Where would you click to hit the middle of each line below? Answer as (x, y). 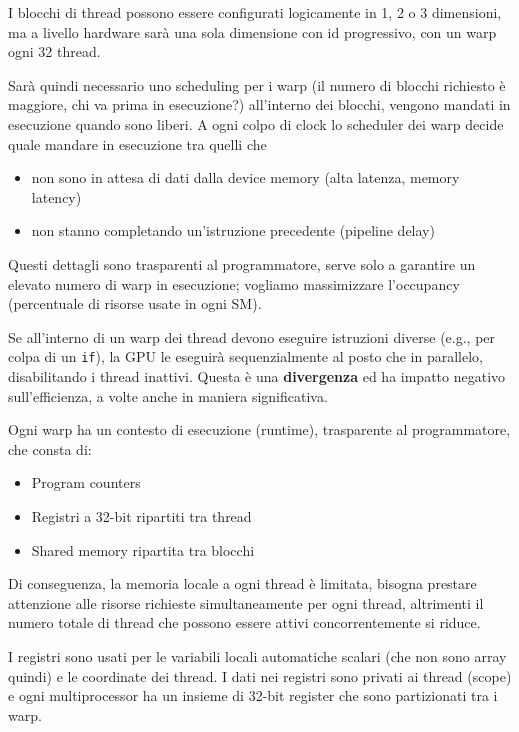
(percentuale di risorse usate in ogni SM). (135, 303)
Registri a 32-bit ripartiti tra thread (141, 515)
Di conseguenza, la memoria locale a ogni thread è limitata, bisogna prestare (242, 583)
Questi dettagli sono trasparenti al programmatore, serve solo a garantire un (242, 263)
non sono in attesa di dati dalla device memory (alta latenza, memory (245, 177)
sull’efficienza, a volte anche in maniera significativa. (168, 395)
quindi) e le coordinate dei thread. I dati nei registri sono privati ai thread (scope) (260, 675)
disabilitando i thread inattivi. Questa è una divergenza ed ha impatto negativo (257, 375)
